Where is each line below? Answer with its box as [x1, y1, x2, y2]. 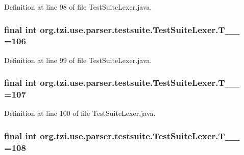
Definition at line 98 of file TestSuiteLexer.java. [4, 2, 152, 12]
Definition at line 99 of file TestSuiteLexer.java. [4, 54, 152, 65]
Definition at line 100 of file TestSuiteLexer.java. [4, 108, 156, 118]
